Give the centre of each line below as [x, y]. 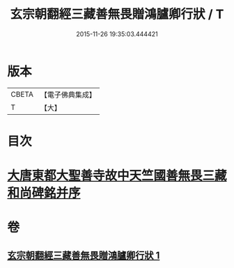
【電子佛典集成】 [68, 95]
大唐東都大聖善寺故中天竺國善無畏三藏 [117, 176]
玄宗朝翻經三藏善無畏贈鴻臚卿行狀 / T [117, 14]
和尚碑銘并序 [44, 193]
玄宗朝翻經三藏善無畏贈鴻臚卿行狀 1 [84, 255]
